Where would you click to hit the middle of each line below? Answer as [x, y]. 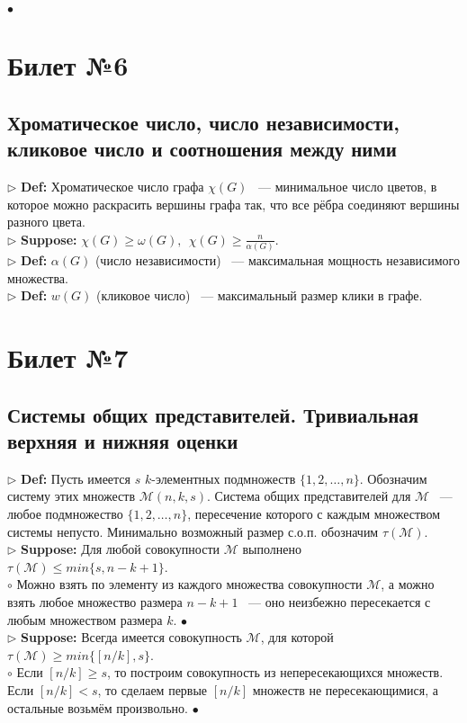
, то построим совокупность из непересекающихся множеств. [275, 672]
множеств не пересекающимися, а [345, 689]
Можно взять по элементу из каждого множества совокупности [189, 584]
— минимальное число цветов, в [348, 186]
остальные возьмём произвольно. [98, 707]
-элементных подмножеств [224, 478]
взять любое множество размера [95, 601]
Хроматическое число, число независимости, [203, 122]
